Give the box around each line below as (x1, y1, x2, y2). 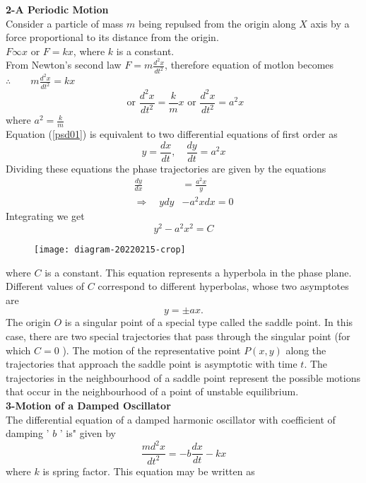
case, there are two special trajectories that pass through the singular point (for (6, 329, 350, 343)
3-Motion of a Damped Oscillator (6, 397, 171, 412)
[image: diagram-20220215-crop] (34, 244, 186, 255)
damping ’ (6, 426, 49, 441)
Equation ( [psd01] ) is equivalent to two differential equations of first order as (6, 127, 338, 141)
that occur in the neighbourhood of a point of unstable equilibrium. (6, 384, 299, 399)
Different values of (6, 279, 85, 293)
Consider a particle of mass (6, 16, 124, 30)
